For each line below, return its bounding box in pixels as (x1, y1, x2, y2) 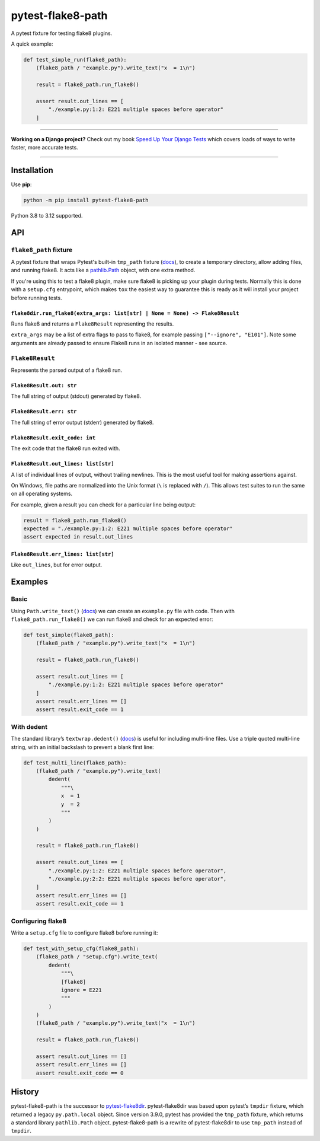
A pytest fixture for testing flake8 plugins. (11, 30, 113, 37)
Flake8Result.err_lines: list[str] (11, 551, 115, 557)
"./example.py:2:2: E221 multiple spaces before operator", (48, 875, 227, 882)
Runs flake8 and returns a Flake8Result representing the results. (11, 320, 174, 327)
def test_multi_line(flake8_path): (23, 759, 127, 766)
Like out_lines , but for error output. (11, 561, 103, 569)
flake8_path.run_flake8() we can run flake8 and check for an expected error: (11, 616, 213, 623)
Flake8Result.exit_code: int (11, 434, 96, 441)
